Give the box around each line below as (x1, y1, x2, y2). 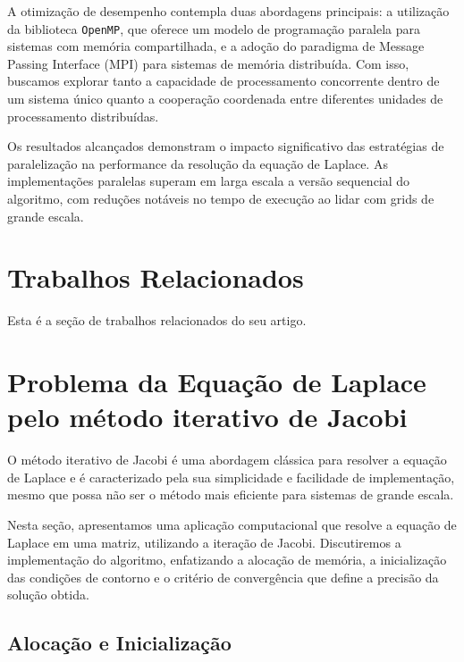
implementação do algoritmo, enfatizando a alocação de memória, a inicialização (7, 550, 447, 569)
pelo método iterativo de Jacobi (7, 398, 408, 435)
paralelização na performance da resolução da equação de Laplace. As (7, 154, 388, 172)
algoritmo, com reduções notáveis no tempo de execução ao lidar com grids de (7, 189, 434, 207)
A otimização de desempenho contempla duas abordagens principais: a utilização (7, 2, 450, 20)
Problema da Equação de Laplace (7, 364, 426, 400)
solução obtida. (7, 585, 89, 604)
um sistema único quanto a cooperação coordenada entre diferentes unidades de (7, 89, 443, 108)
